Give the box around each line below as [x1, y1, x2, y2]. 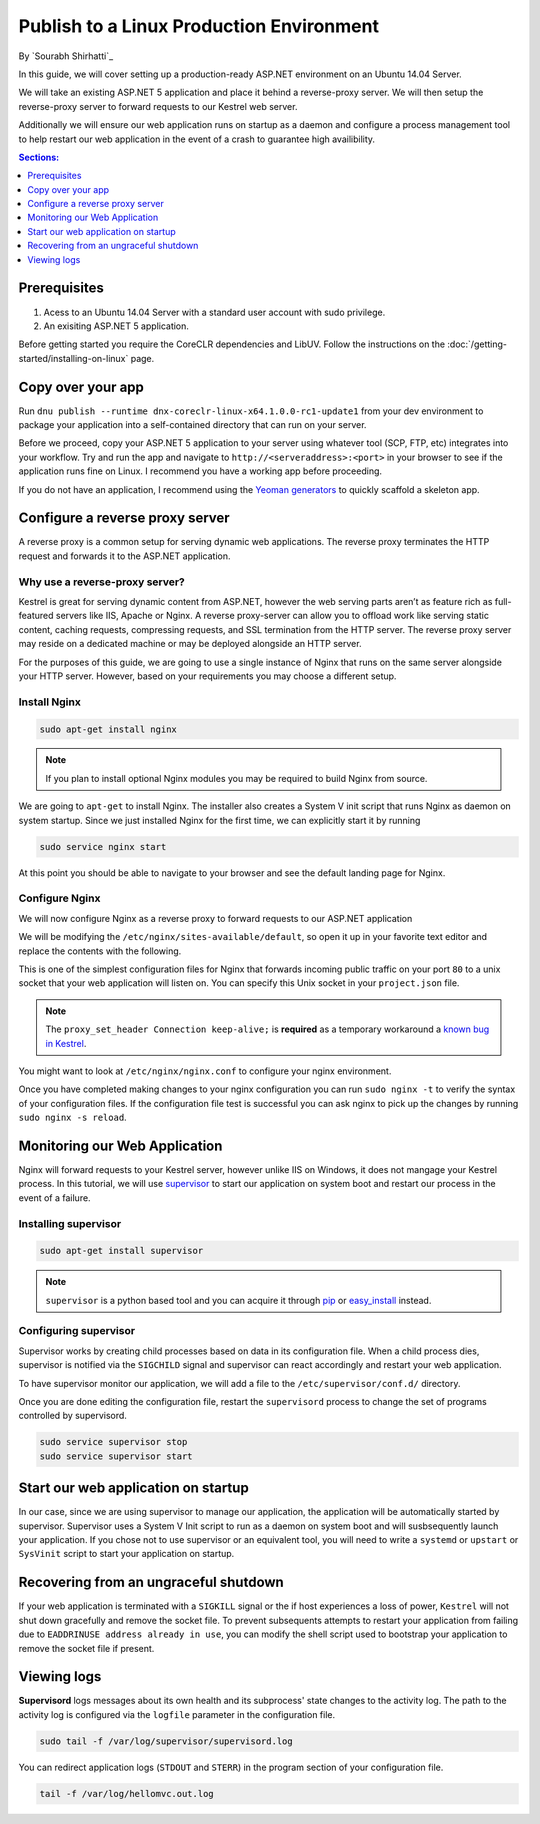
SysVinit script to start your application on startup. [18, 1548, 235, 1560]
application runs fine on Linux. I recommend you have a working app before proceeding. [18, 465, 383, 477]
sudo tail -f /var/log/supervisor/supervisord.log [39, 1735, 294, 1747]
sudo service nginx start [39, 841, 167, 852]
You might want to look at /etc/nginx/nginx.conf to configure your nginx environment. [18, 1065, 392, 1077]
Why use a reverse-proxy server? [18, 575, 185, 589]
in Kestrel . [45, 1037, 87, 1049]
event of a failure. [18, 1191, 91, 1204]
